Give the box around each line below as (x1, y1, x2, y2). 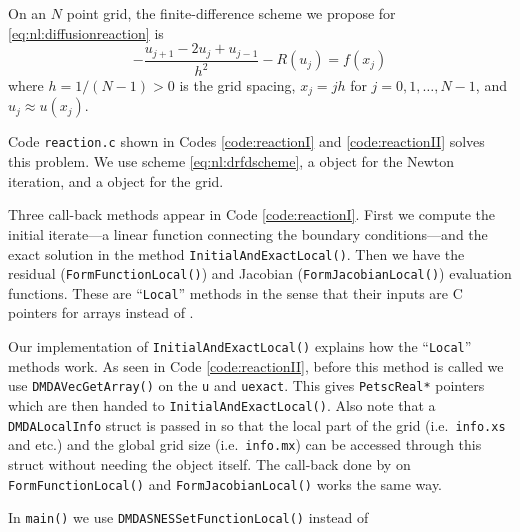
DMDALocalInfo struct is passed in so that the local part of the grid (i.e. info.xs (8, 414, 506, 435)
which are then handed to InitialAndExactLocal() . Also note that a (8, 394, 436, 415)
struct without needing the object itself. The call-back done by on (8, 453, 411, 474)
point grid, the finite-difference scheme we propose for (66, 3, 396, 23)
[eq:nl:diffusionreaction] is (8, 22, 164, 43)
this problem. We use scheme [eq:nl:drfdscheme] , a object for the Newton (8, 151, 455, 172)
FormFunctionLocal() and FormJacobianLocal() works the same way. (8, 473, 443, 494)
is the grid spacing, (179, 75, 296, 96)
